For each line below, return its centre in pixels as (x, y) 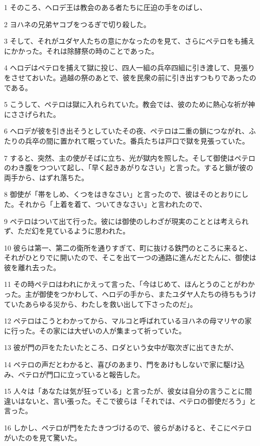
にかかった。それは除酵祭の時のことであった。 (81, 50)
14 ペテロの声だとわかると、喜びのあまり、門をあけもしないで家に (114, 364)
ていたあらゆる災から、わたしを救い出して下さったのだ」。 (101, 304)
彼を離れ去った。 (32, 267)
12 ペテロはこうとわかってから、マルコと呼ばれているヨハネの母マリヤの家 (128, 321)
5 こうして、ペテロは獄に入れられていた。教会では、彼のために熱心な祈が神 (130, 104)
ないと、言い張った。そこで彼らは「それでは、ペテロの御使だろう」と (141, 401)
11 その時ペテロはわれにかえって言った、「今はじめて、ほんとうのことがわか (129, 284)
